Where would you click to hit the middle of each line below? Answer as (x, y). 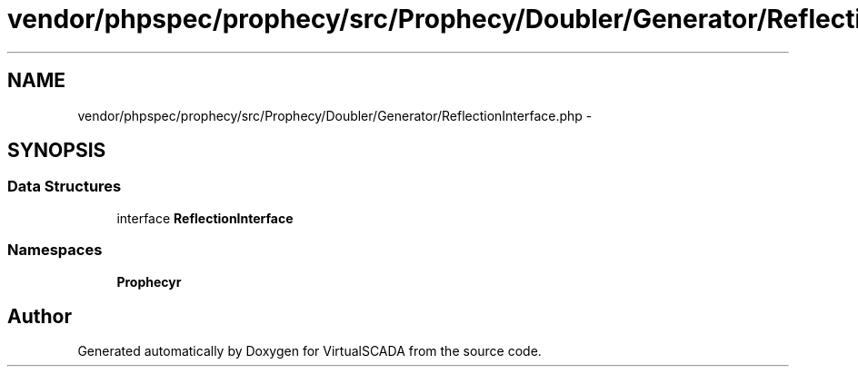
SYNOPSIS (57, 151)
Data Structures (65, 187)
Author (40, 316)
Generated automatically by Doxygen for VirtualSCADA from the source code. (309, 351)
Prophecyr (149, 281)
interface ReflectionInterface (205, 218)
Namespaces (55, 250)
